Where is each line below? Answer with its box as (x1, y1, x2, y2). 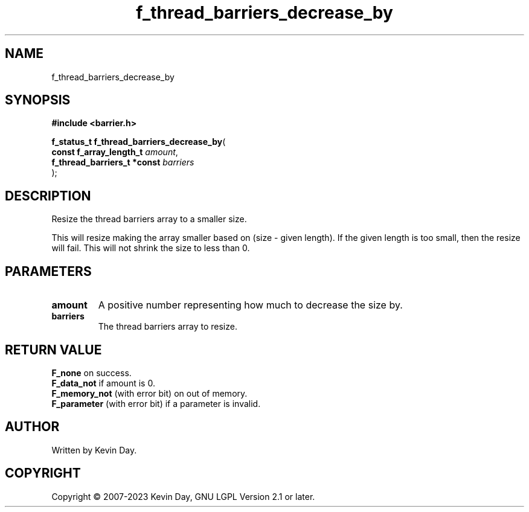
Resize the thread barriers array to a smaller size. (51, 214, 247, 225)
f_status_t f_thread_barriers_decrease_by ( (51, 136, 226, 147)
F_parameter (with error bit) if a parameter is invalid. (51, 398, 261, 409)
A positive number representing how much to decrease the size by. (98, 299, 403, 312)
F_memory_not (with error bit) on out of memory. (51, 388, 248, 398)
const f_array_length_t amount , (51, 147, 178, 158)
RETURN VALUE (5, 342, 102, 357)
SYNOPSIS (5, 92, 71, 108)
